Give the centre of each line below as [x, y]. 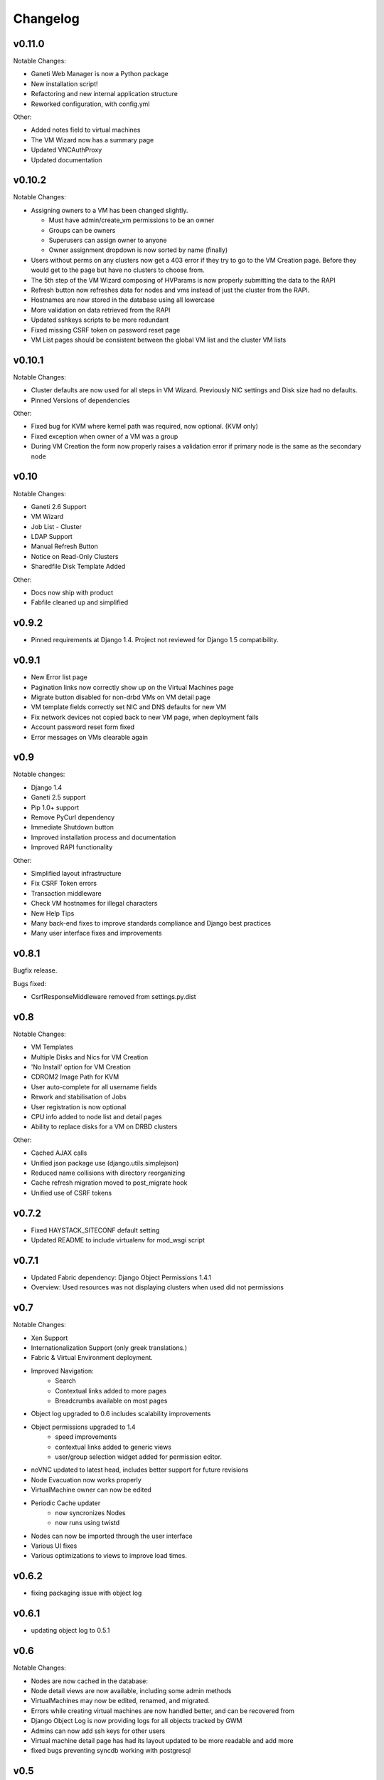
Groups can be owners [82, 230]
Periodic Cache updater [66, 1503]
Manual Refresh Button [65, 546]
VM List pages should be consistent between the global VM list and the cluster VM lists [159, 340]
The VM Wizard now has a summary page [92, 140]
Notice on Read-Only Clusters [75, 556]
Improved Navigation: [62, 1371]
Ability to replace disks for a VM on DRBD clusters [104, 1127]
